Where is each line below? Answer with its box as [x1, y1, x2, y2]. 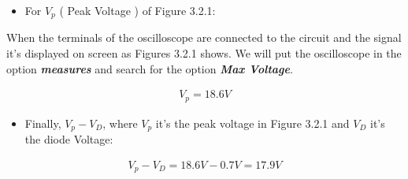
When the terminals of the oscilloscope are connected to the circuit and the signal [6, 29, 402, 46]
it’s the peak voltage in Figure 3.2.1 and [155, 114, 350, 131]
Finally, [24, 114, 61, 131]
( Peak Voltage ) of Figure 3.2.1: [59, 2, 216, 18]
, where [102, 114, 138, 131]
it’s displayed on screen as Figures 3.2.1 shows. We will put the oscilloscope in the [6, 45, 402, 62]
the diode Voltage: [24, 131, 113, 147]
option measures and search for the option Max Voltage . [6, 60, 293, 76]
